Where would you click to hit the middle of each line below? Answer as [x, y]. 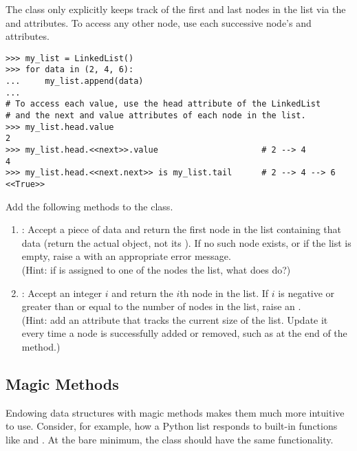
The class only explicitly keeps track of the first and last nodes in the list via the [176, 9]
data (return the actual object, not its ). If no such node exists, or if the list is [186, 242]
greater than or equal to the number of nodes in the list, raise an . [161, 306]
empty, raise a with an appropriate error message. [126, 256]
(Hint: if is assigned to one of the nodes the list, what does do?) [156, 270]
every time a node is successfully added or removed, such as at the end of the [184, 333]
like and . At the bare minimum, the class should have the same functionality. [170, 439]
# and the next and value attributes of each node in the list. [156, 116]
